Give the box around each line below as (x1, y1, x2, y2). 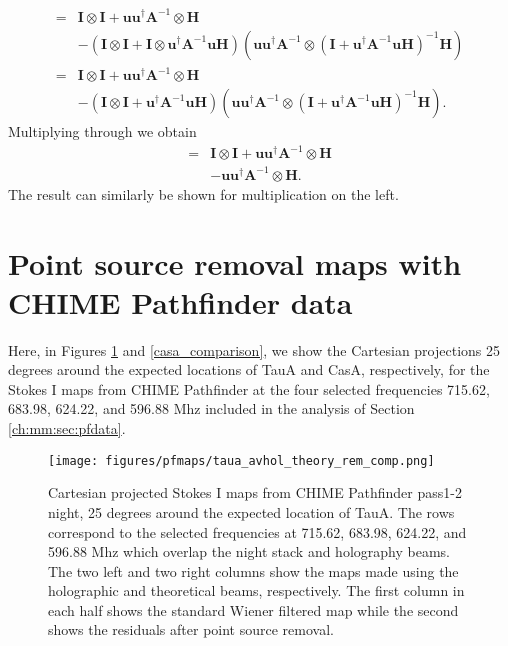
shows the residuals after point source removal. (48, 619, 334, 640)
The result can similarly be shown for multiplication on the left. (8, 183, 399, 204)
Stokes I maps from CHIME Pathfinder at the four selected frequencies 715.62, (8, 378, 490, 399)
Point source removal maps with (8, 242, 462, 283)
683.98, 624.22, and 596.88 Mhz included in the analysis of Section (8, 398, 415, 419)
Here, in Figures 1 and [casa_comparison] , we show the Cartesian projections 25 (8, 339, 501, 360)
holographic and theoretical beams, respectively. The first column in (48, 580, 465, 601)
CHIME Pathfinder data (8, 281, 353, 322)
